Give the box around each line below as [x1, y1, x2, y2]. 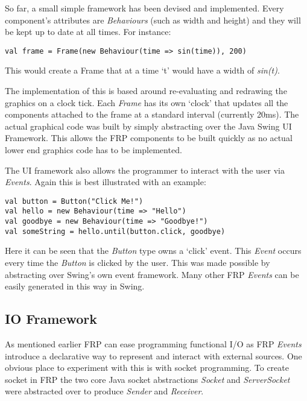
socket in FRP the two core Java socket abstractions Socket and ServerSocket [5, 373, 290, 385]
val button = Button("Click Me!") [5, 197, 144, 206]
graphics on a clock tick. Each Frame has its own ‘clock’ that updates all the [5, 96, 288, 109]
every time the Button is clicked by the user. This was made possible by [5, 256, 270, 268]
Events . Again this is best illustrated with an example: [5, 175, 206, 188]
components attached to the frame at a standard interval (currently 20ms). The [5, 108, 299, 121]
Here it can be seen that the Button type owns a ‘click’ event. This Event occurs [5, 244, 302, 257]
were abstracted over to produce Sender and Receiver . [5, 385, 204, 397]
